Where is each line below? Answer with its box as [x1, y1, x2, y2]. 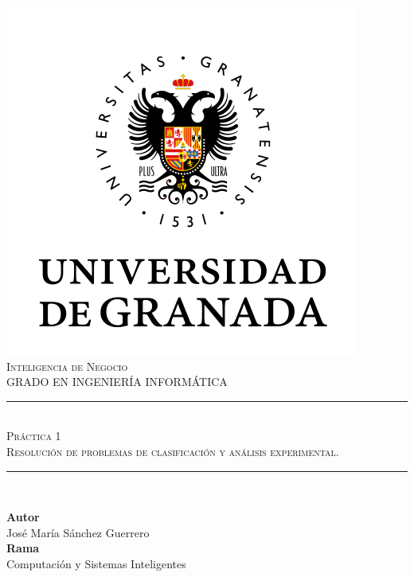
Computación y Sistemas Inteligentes [6, 555, 186, 571]
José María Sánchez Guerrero [6, 524, 150, 540]
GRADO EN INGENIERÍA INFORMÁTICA [6, 373, 228, 390]
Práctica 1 [6, 427, 61, 444]
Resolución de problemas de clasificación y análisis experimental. [6, 442, 339, 459]
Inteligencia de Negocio [6, 357, 128, 374]
